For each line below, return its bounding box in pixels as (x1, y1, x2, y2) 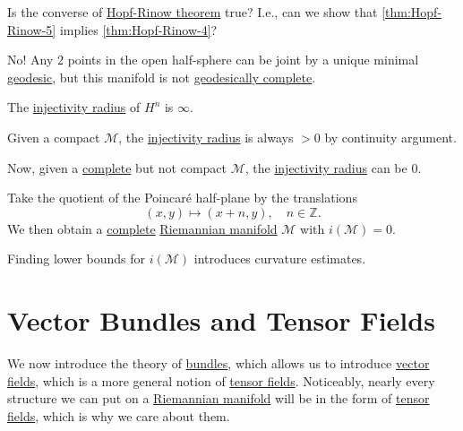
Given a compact (7, 127, 100, 146)
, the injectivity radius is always (118, 127, 294, 146)
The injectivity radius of (7, 98, 141, 116)
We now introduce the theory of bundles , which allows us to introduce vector (7, 354, 430, 373)
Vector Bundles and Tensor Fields (7, 302, 435, 339)
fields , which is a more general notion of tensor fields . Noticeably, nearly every (7, 371, 435, 390)
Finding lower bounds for (7, 249, 145, 268)
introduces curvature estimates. (193, 249, 366, 268)
